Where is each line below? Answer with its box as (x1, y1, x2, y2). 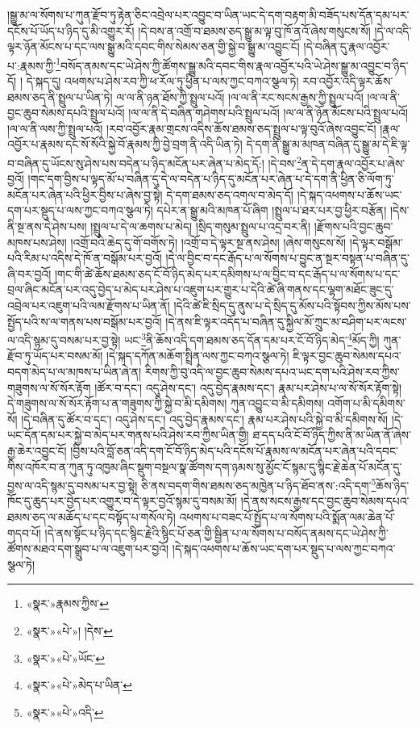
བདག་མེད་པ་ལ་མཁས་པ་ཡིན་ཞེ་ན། (7, 363, 142, 380)
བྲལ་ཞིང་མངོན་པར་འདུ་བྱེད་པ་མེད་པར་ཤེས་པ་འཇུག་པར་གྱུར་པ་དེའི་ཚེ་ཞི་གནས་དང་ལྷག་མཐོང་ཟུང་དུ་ (7, 281, 394, 298)
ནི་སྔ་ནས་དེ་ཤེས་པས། (7, 218, 87, 235)
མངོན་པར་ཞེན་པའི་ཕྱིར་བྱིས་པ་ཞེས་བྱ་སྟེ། (7, 186, 163, 203)
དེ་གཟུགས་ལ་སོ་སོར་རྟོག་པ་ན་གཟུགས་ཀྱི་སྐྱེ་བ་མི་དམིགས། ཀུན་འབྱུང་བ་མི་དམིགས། (7, 395, 324, 412)
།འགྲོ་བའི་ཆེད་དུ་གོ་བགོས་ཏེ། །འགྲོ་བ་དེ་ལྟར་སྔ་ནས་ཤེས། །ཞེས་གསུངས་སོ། (70, 233, 347, 250)
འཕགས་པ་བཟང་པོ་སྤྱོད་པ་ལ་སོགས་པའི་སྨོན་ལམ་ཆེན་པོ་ (179, 509, 396, 526)
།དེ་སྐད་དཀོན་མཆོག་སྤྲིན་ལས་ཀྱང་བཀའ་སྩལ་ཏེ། (106, 347, 289, 364)
